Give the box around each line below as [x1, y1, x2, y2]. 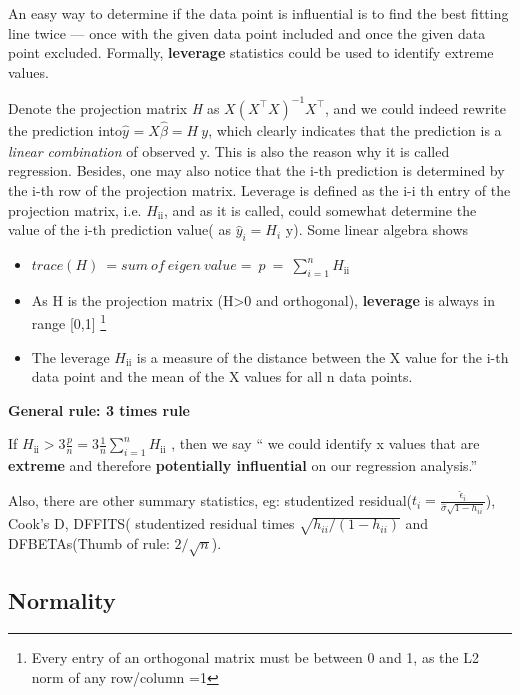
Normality [8, 585, 116, 616]
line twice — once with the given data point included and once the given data [8, 22, 486, 43]
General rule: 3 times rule [8, 399, 190, 420]
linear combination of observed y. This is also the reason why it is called [8, 140, 450, 161]
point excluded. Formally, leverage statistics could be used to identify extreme [8, 42, 494, 63]
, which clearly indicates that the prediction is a [208, 120, 502, 141]
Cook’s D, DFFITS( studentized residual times [8, 513, 295, 534]
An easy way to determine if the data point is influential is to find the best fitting [8, 3, 509, 23]
